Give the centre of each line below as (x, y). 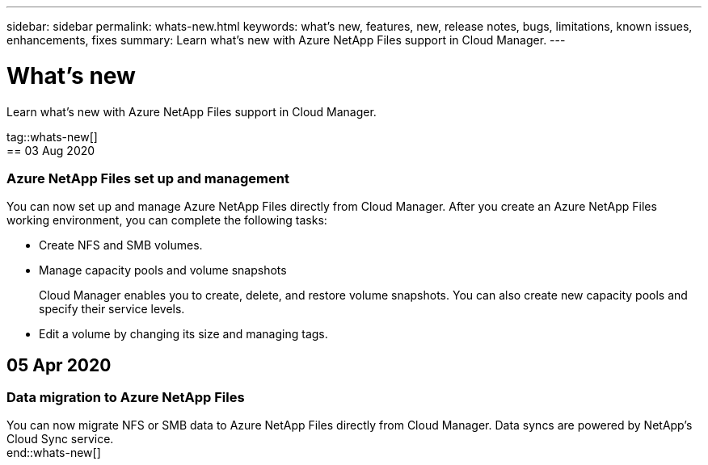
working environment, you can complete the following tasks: (167, 220)
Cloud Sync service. (60, 439)
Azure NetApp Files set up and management (148, 178)
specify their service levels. (112, 309)
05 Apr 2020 (59, 365)
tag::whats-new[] (52, 136)
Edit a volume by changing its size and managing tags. (183, 334)
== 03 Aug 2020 (51, 150)
